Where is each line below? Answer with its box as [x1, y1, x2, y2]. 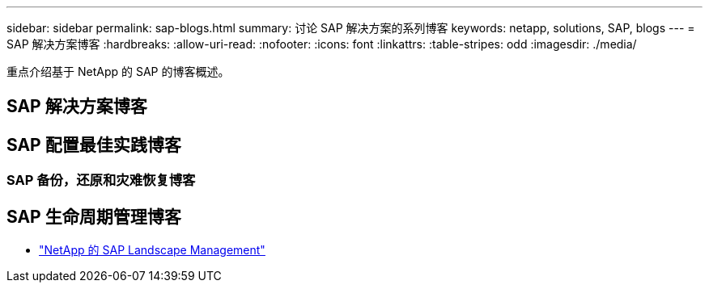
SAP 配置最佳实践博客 [6, 134, 181, 155]
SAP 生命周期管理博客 [6, 206, 181, 227]
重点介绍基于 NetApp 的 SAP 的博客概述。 [6, 65, 230, 78]
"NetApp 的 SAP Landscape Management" [39, 243, 265, 258]
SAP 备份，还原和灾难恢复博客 [6, 172, 196, 189]
